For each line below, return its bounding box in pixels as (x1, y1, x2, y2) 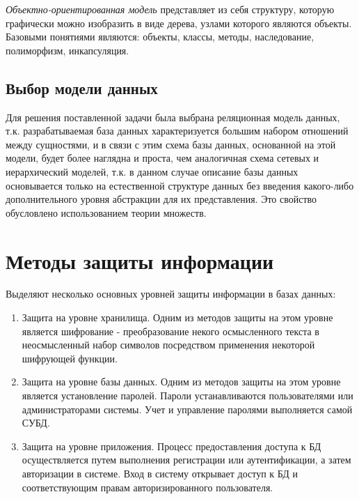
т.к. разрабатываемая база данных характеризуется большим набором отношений (6, 123, 349, 138)
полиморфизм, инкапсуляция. (6, 43, 129, 57)
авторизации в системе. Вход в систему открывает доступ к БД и (22, 466, 298, 480)
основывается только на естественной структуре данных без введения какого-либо (6, 178, 354, 192)
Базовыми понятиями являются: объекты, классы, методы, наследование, (6, 29, 314, 44)
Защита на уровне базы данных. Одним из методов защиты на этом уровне (22, 374, 341, 389)
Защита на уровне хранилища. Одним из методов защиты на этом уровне (22, 310, 333, 325)
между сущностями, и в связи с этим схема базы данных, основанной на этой (6, 137, 336, 151)
